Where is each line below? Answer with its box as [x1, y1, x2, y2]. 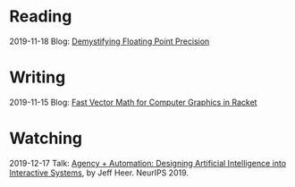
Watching [9, 128, 83, 149]
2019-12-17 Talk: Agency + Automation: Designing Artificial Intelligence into [9, 157, 287, 168]
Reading [9, 6, 72, 27]
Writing [9, 67, 66, 88]
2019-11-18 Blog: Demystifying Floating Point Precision [9, 36, 210, 47]
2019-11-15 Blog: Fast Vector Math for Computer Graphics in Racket [9, 97, 257, 107]
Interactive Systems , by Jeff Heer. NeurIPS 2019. [9, 167, 190, 178]
